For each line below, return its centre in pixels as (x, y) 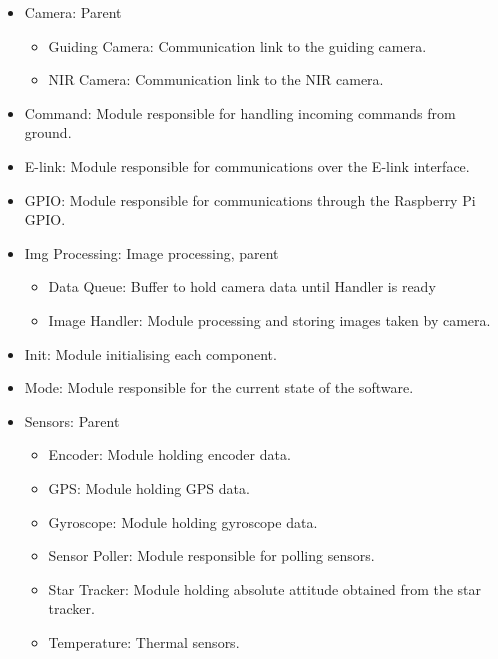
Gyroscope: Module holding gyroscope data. (183, 521)
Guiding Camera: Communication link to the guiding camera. (237, 45)
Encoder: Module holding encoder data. (169, 454)
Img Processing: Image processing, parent (151, 252)
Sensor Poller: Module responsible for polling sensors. (211, 555)
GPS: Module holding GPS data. (149, 487)
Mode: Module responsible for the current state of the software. (219, 387)
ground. (48, 132)
